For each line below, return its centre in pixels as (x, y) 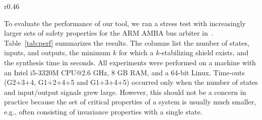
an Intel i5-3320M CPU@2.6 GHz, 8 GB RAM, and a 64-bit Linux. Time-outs (124, 72)
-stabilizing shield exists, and (204, 52)
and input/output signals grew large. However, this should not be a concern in (125, 92)
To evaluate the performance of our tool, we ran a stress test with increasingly (125, 23)
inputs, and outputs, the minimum (57, 52)
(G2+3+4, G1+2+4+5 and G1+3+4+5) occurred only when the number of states (131, 82)
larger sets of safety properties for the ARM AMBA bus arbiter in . (109, 33)
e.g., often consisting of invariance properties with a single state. (103, 111)
